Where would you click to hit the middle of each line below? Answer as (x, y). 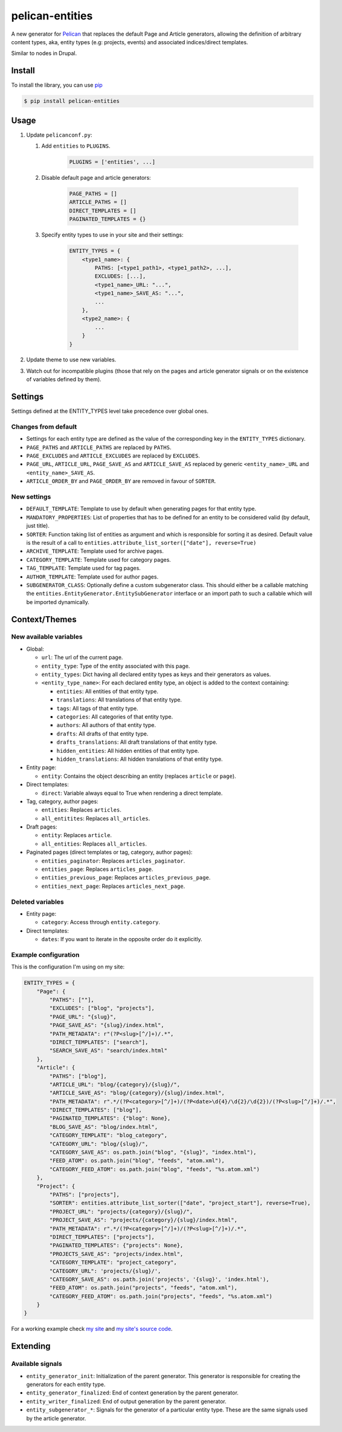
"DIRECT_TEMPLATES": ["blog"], (95, 1110)
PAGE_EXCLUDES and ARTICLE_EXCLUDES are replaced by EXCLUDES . (113, 456)
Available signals (37, 1364)
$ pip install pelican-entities (72, 101)
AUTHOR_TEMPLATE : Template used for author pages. (92, 576)
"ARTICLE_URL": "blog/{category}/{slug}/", (115, 1084)
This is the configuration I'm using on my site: (68, 967)
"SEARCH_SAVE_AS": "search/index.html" (108, 1051)
